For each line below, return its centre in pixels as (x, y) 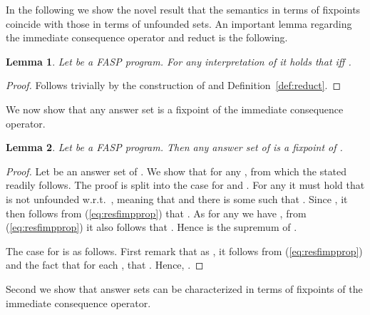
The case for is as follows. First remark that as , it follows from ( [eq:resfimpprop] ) (184, 251)
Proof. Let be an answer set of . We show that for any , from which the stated (176, 171)
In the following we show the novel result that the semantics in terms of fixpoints (183, 9)
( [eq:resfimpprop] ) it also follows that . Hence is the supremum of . (151, 227)
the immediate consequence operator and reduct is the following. (147, 37)
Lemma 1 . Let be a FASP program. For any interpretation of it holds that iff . (179, 61)
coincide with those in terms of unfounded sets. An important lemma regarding (179, 23)
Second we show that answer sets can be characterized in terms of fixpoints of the (184, 288)
